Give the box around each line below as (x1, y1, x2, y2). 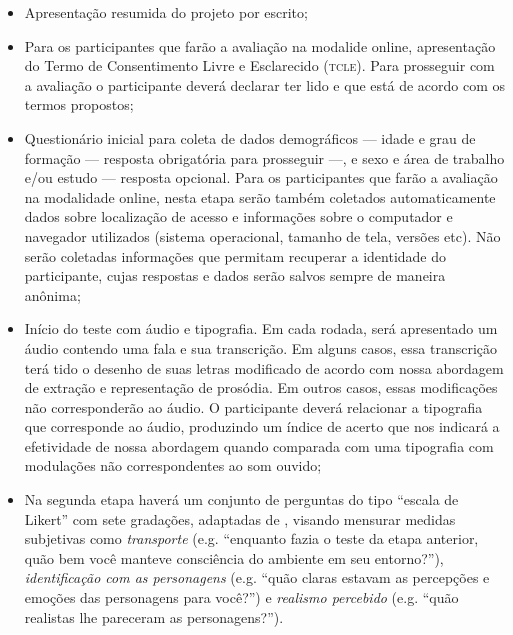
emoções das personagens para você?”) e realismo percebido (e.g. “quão (24, 587, 459, 608)
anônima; (24, 284, 81, 305)
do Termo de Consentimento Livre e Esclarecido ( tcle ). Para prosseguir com (24, 55, 495, 76)
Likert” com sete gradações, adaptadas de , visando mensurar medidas (24, 508, 456, 529)
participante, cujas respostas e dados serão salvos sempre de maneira (24, 265, 446, 286)
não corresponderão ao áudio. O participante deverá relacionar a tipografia (24, 396, 483, 417)
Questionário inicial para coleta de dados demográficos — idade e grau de (24, 127, 476, 148)
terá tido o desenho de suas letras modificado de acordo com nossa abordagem (24, 357, 504, 378)
